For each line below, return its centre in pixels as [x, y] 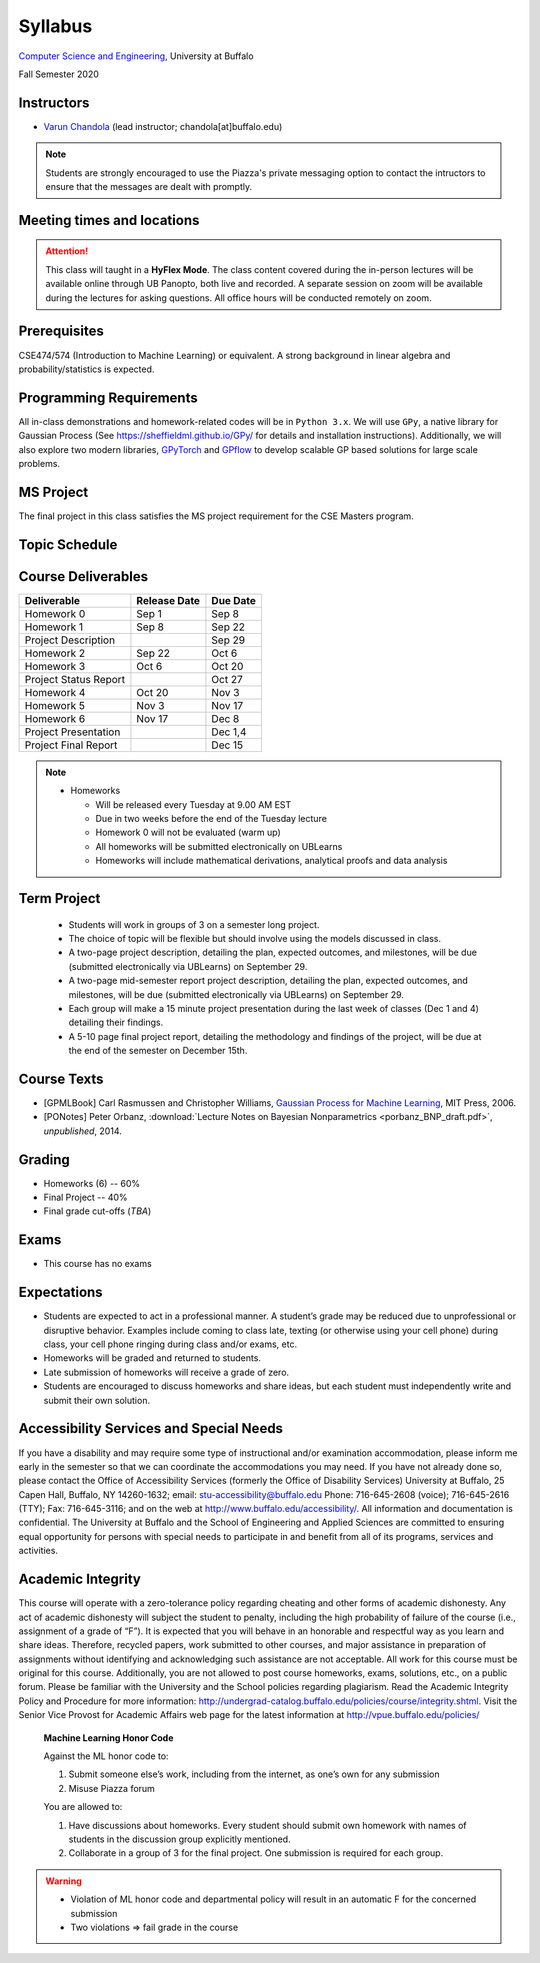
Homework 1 [54, 627]
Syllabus [55, 26]
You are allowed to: [83, 1807]
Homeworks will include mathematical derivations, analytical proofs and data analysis [271, 861]
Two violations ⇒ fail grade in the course [154, 1927]
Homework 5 [54, 705]
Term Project [59, 898]
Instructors [54, 102]
